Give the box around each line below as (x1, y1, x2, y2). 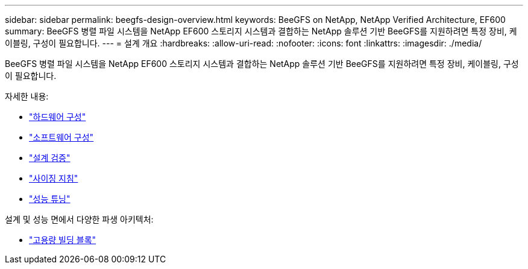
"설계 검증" (29, 153, 71, 163)
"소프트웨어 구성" (29, 132, 94, 142)
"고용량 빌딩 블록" (29, 235, 96, 245)
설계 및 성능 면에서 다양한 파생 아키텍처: (5, 214, 154, 224)
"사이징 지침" (29, 173, 78, 183)
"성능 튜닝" (29, 194, 71, 204)
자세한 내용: (5, 91, 49, 101)
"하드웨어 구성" (29, 112, 86, 122)
